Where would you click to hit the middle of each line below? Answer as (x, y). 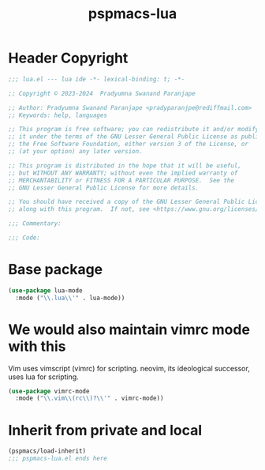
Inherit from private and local (105, 430)
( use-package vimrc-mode (49, 391)
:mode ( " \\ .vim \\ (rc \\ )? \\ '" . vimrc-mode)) (90, 399)
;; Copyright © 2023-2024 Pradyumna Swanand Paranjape (102, 93)
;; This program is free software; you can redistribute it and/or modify (134, 130)
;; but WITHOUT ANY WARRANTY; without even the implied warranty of (123, 173)
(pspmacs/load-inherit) (47, 451)
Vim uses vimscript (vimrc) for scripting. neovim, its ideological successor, (129, 368)
